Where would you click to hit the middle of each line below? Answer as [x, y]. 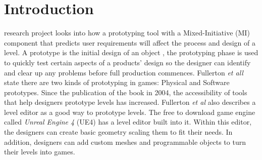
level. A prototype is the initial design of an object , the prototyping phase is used [131, 52]
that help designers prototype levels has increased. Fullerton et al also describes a [130, 102]
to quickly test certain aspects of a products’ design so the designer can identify [127, 62]
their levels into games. [40, 152]
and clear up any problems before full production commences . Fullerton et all [124, 72]
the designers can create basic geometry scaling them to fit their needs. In [118, 132]
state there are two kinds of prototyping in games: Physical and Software [117, 82]
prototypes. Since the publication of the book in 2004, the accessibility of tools [126, 92]
